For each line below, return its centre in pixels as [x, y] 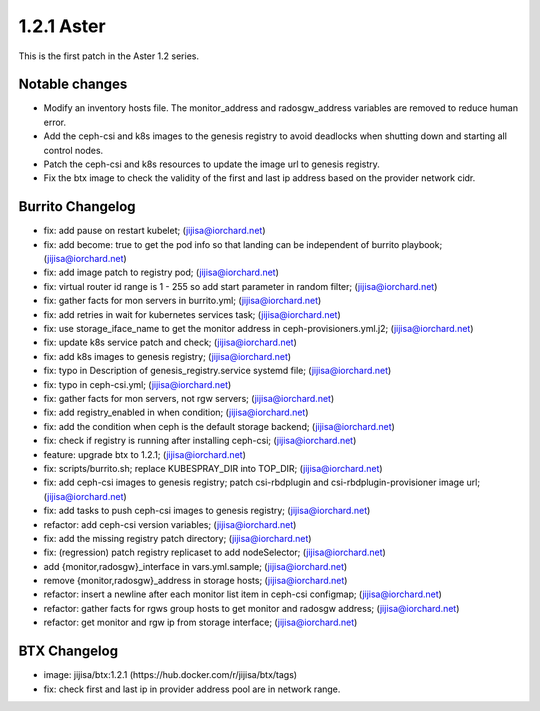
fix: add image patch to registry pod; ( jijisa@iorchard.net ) [161, 272]
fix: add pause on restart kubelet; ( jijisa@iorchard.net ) [154, 231]
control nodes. [73, 150]
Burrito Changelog [77, 206]
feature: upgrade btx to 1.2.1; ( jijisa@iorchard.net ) [145, 454]
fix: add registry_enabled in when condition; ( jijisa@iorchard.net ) [176, 412]
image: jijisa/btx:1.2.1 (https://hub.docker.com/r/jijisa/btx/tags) [170, 675]
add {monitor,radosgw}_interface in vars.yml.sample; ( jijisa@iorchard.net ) [195, 566]
